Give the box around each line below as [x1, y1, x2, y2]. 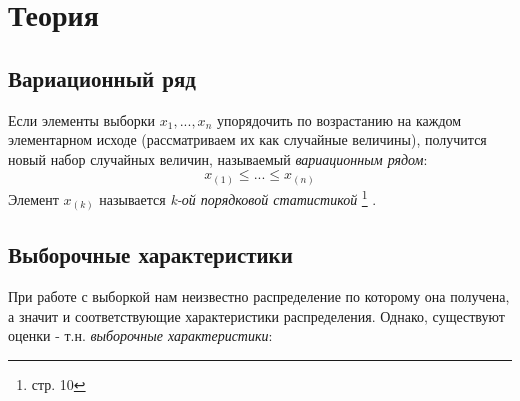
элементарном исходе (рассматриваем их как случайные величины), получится [8, 129, 487, 150]
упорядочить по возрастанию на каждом [216, 109, 462, 130]
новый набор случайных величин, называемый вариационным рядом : [8, 148, 428, 169]
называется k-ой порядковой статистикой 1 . [99, 185, 377, 209]
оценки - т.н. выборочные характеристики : [8, 325, 273, 346]
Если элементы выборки [8, 109, 156, 130]
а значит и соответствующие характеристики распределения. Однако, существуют [8, 305, 505, 326]
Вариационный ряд [8, 62, 196, 93]
